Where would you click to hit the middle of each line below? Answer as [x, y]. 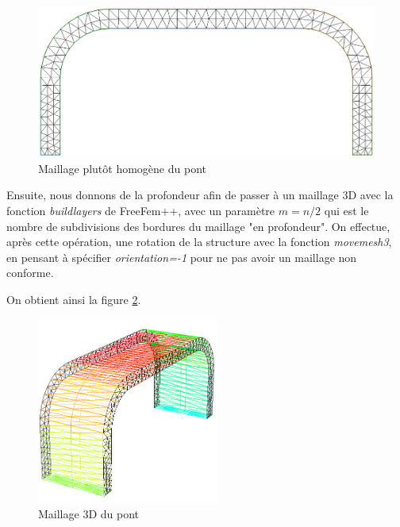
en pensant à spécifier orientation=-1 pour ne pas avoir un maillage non [182, 257]
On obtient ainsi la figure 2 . [74, 299]
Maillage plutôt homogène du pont [122, 168]
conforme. [30, 273]
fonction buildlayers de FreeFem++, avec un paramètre [141, 211]
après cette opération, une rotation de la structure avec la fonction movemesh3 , [199, 242]
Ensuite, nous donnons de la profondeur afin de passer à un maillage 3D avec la [200, 195]
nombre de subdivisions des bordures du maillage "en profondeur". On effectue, [198, 226]
